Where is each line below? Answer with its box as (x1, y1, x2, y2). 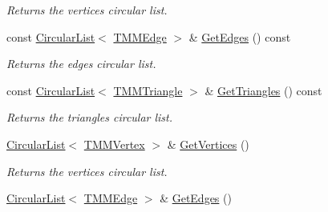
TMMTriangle (113, 82, 183, 98)
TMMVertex (83, 135, 145, 152)
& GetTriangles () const (204, 82, 322, 98)
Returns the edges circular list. (6, 55, 156, 72)
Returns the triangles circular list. (6, 109, 173, 126)
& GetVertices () (167, 135, 249, 152)
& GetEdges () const (188, 28, 291, 45)
